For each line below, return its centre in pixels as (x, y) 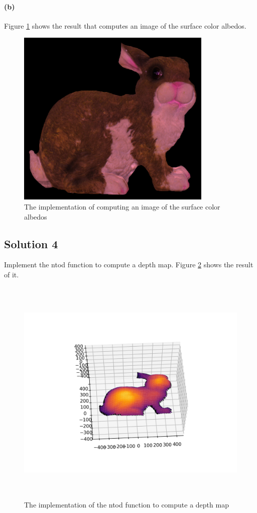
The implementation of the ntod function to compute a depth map (126, 505)
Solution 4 (31, 243)
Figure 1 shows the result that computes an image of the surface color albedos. (125, 25)
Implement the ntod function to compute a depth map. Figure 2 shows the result (129, 265)
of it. (12, 274)
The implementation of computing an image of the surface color (122, 206)
